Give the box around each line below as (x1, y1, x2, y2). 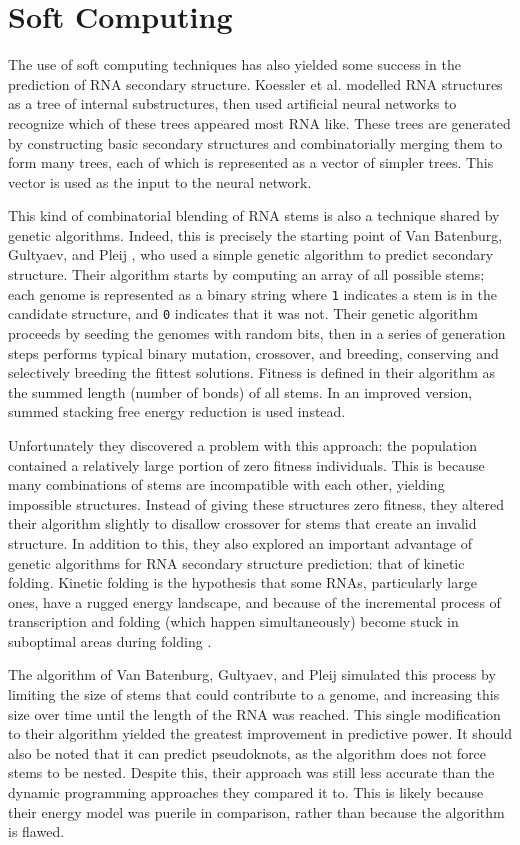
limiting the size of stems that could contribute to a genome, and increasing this (8, 684, 500, 705)
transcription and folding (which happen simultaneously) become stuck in (8, 611, 459, 632)
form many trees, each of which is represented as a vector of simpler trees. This (8, 152, 494, 173)
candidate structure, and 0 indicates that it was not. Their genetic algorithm (8, 303, 478, 324)
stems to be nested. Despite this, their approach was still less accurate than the (8, 762, 495, 783)
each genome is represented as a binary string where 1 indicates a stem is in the (8, 283, 497, 304)
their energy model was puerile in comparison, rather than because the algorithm (8, 801, 505, 822)
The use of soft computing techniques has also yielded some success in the (8, 54, 461, 75)
